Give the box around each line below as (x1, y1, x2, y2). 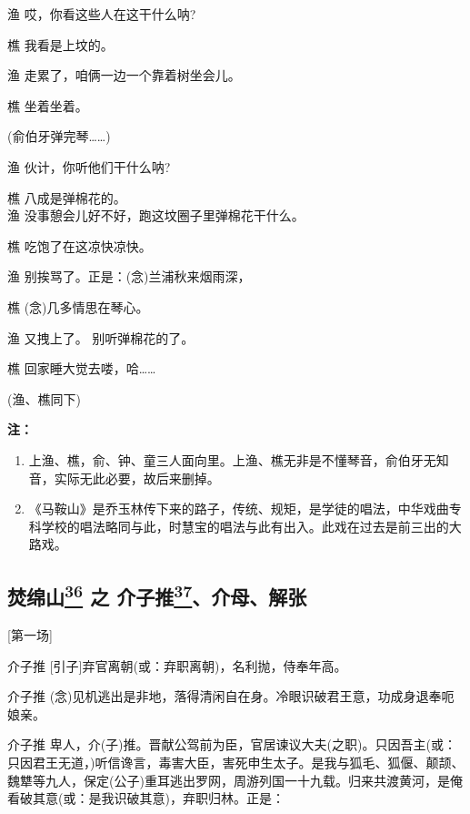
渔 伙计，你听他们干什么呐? (7, 157, 171, 176)
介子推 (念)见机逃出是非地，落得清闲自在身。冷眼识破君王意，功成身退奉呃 (7, 687, 455, 706)
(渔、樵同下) (7, 389, 81, 408)
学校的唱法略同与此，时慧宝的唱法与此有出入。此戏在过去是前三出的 (41, 516, 449, 535)
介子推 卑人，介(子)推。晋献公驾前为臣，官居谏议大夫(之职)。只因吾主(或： (7, 735, 456, 754)
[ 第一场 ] (7, 626, 53, 645)
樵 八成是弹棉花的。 (7, 188, 126, 207)
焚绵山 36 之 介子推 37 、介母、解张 (7, 579, 307, 611)
